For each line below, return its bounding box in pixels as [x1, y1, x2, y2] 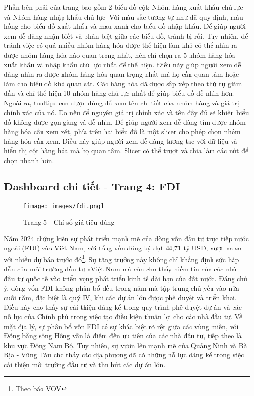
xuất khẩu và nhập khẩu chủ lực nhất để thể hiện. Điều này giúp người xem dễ [4, 59, 241, 69]
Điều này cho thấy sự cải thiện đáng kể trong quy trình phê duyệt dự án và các [4, 302, 242, 312]
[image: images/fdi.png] [23, 203, 104, 210]
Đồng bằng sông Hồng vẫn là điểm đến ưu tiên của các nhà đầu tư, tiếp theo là [4, 331, 242, 341]
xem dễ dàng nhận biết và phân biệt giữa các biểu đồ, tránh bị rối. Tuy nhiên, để [4, 30, 248, 41]
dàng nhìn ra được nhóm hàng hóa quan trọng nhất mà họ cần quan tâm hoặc [4, 69, 239, 79]
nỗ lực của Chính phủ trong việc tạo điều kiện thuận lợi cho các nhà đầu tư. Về [4, 311, 243, 321]
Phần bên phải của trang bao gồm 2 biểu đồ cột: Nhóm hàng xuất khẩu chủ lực [4, 2, 243, 12]
